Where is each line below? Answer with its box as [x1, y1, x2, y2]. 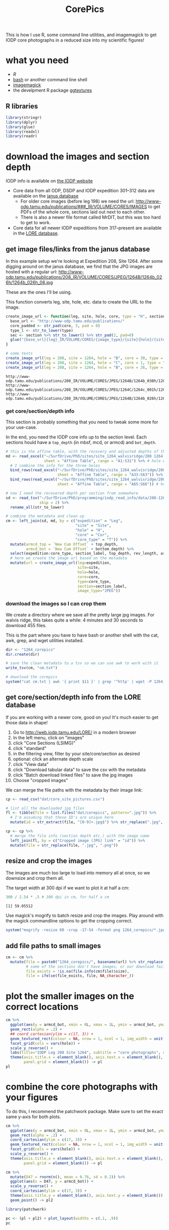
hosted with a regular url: [6, 269, 58, 275]
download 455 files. [6, 622, 47, 628]
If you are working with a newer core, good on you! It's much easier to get [6, 714, 158, 720]
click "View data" [13, 761, 49, 767]
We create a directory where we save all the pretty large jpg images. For [6, 611, 155, 618]
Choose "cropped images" [13, 777, 68, 783]
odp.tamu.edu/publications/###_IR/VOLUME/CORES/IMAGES [20, 204, 147, 210]
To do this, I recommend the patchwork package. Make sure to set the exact [6, 1108, 163, 1114]
